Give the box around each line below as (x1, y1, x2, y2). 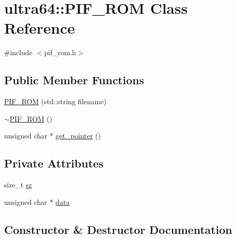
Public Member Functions (4, 72, 144, 88)
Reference (4, 17, 75, 38)
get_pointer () (55, 130, 101, 141)
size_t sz (4, 179, 32, 190)
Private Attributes (4, 155, 104, 171)
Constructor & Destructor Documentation (4, 221, 232, 237)
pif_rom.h (44, 47, 76, 58)
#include (4, 47, 33, 58)
